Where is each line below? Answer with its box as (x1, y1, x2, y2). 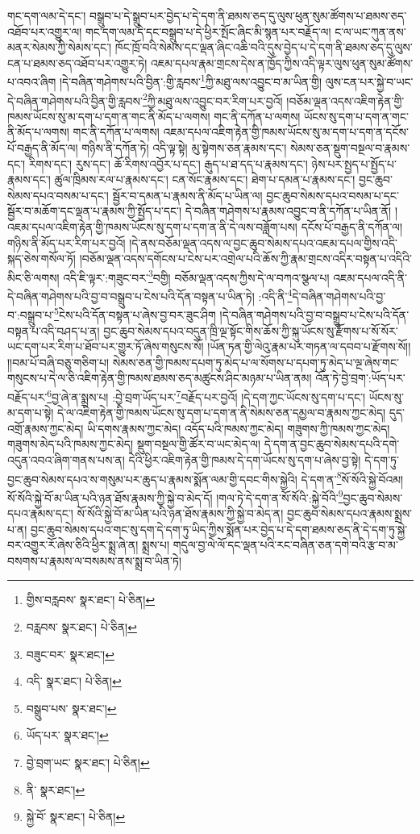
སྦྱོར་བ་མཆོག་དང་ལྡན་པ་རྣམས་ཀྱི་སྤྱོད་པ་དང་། (7, 202, 182, 219)
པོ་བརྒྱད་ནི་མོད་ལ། (7, 140, 78, 156)
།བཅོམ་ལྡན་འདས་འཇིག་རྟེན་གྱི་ (286, 92, 405, 109)
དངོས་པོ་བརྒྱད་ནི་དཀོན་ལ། (301, 219, 403, 236)
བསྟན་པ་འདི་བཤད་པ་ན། (7, 322, 100, 339)
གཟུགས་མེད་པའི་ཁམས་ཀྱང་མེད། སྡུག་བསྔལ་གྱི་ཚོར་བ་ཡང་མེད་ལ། (7, 436, 261, 452)
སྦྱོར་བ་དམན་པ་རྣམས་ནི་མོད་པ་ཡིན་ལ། (112, 186, 263, 203)
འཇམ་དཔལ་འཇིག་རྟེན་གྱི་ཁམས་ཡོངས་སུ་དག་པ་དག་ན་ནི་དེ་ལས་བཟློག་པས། (7, 219, 297, 236)
